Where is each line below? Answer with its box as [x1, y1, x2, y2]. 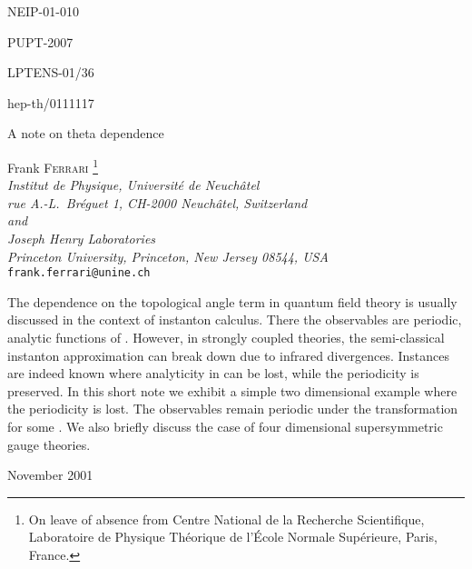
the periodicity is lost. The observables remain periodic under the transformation [7, 399, 458, 418]
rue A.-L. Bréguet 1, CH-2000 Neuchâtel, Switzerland [7, 193, 308, 212]
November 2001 [7, 465, 93, 484]
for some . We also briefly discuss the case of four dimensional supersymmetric [7, 417, 443, 435]
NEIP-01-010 [7, 2, 79, 20]
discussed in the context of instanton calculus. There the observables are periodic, [7, 310, 462, 329]
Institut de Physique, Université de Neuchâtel [7, 175, 260, 195]
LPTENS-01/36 [7, 63, 94, 82]
